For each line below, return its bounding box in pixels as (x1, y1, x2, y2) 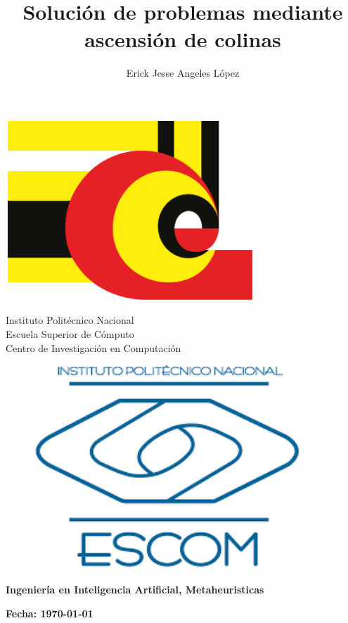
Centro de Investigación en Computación (6, 340, 181, 355)
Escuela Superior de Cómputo (6, 327, 134, 341)
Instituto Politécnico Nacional (6, 313, 134, 327)
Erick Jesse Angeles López (126, 65, 240, 80)
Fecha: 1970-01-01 (6, 605, 94, 620)
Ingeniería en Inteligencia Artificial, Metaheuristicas (6, 582, 264, 597)
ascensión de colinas (84, 25, 281, 54)
